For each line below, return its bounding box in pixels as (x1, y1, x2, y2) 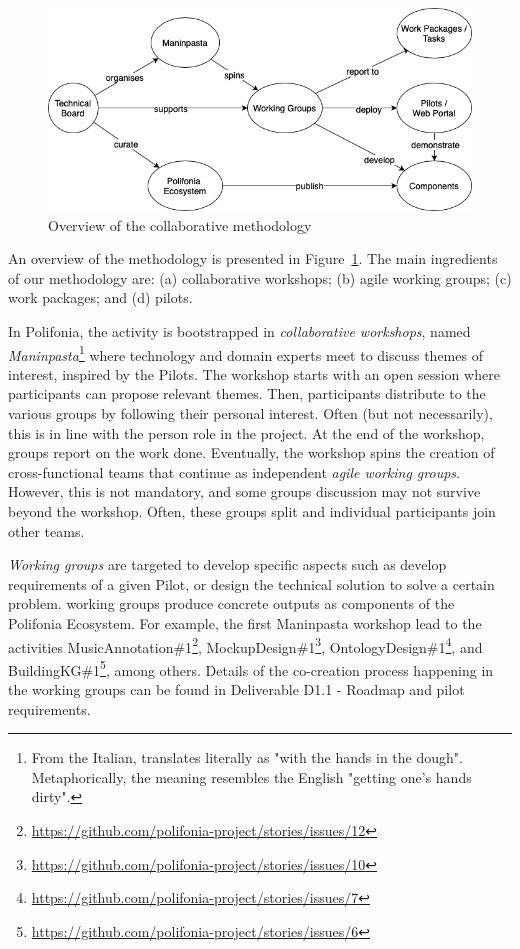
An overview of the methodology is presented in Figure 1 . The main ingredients (8, 248, 498, 269)
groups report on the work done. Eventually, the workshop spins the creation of (8, 442, 495, 463)
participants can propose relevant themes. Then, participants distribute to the (8, 383, 486, 404)
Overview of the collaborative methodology (48, 214, 312, 235)
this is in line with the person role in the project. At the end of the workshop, (8, 422, 485, 443)
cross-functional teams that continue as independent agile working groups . (8, 461, 460, 482)
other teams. (8, 520, 85, 541)
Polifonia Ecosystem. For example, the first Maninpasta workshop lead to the (8, 612, 482, 633)
